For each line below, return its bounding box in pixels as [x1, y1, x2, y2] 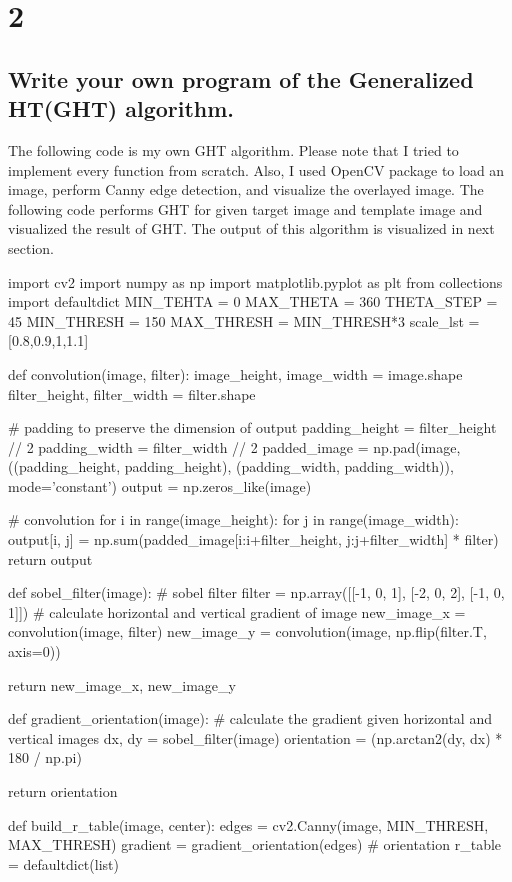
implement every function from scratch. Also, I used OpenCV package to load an [8, 159, 505, 180]
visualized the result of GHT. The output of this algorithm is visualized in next [8, 218, 495, 239]
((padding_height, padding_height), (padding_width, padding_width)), [8, 456, 454, 477]
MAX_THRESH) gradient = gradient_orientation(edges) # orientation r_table [8, 834, 502, 855]
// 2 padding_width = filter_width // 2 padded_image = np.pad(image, [8, 436, 461, 457]
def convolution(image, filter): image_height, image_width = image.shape [8, 363, 463, 384]
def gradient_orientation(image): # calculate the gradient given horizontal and [8, 708, 492, 729]
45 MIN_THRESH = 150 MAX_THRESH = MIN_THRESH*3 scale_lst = [8, 310, 480, 331]
